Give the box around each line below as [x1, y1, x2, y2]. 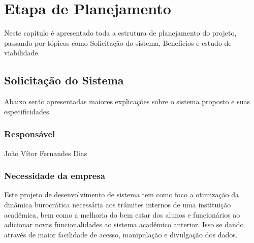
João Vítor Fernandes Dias [4, 147, 87, 158]
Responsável [4, 128, 55, 140]
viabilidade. [4, 47, 40, 58]
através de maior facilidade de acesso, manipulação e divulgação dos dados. [4, 229, 238, 239]
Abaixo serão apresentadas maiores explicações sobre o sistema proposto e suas [4, 96, 250, 107]
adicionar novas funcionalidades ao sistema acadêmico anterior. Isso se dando [4, 219, 244, 230]
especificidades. [4, 106, 51, 116]
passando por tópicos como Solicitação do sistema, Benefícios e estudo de [4, 37, 232, 48]
